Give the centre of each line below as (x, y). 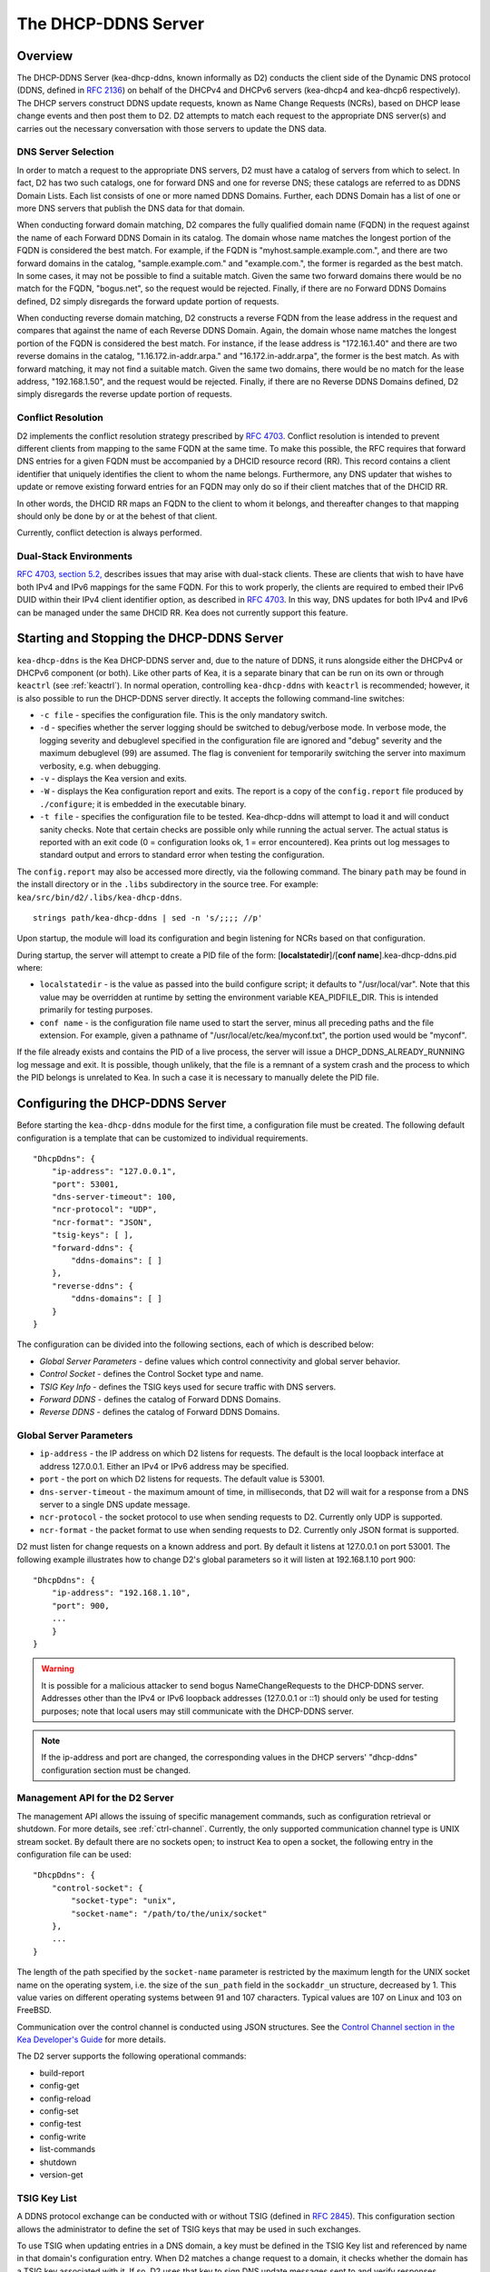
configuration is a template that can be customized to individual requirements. (162, 1138)
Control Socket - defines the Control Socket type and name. (152, 1374)
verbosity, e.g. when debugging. (100, 766)
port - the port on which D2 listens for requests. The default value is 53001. (182, 1479)
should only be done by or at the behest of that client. (117, 516)
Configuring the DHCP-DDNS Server (122, 1104)
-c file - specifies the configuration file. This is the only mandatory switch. (184, 715)
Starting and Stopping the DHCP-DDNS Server (150, 638)
